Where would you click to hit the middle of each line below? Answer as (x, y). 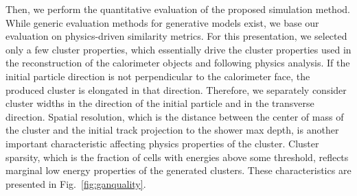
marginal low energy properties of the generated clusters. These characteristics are (178, 170)
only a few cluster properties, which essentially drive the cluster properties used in (178, 49)
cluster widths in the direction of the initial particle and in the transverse (160, 103)
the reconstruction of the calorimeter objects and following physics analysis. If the (178, 63)
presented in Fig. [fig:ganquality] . (76, 183)
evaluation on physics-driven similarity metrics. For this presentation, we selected (176, 36)
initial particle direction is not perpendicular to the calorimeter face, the (158, 76)
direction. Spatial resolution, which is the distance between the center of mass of (175, 116)
